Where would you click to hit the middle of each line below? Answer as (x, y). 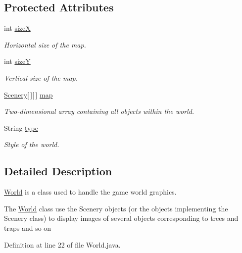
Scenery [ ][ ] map (28, 94)
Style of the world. (32, 144)
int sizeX (17, 28)
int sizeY (17, 61)
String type (21, 127)
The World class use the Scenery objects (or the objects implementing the (116, 208)
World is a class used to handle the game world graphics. (90, 192)
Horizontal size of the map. (45, 44)
